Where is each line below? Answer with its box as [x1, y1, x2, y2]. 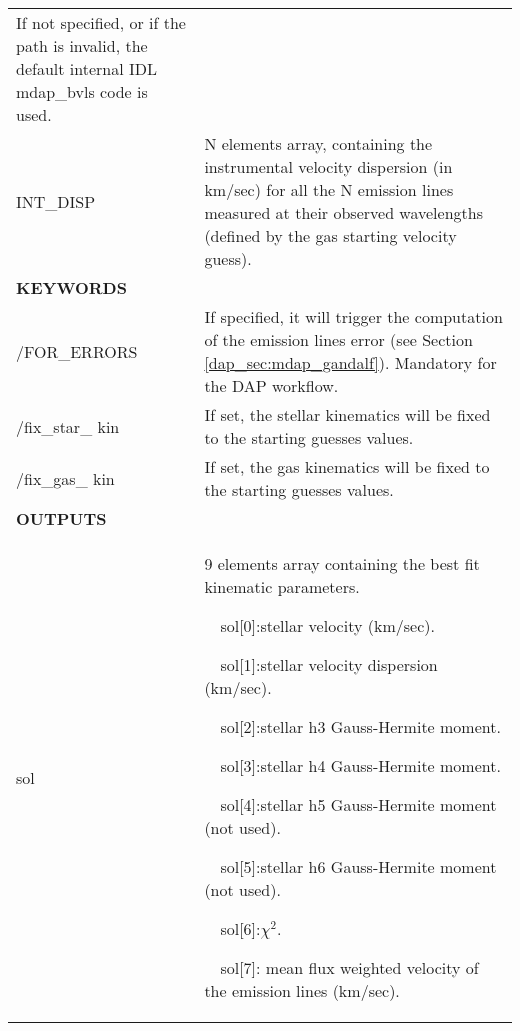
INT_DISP [16, 189, 96, 213]
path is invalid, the [16, 34, 148, 57]
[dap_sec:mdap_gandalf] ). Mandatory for [204, 351, 497, 374]
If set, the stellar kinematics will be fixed [204, 403, 491, 426]
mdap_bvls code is [16, 80, 148, 103]
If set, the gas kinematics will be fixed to [204, 455, 490, 478]
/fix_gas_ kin [16, 466, 115, 490]
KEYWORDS [16, 276, 127, 299]
